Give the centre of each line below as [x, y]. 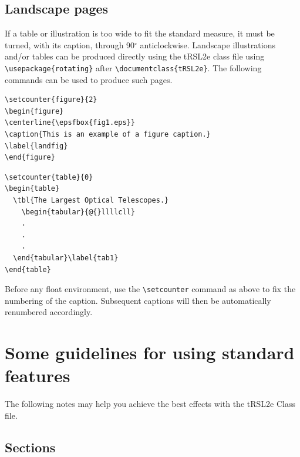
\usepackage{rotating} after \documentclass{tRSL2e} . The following [133, 67]
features [38, 375]
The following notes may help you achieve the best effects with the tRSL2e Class [150, 404]
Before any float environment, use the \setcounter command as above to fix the [150, 289]
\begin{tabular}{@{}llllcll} [78, 212]
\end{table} [28, 269]
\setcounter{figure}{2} [51, 100]
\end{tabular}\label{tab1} [66, 258]
